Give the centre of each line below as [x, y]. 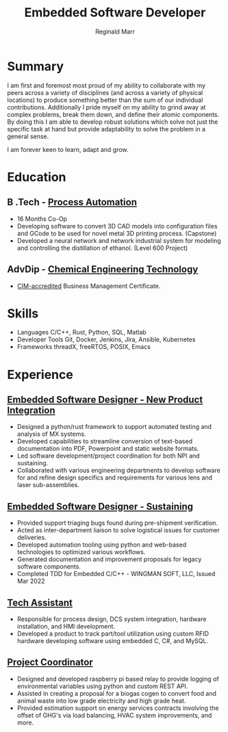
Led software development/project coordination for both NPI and [108, 456]
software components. [49, 566]
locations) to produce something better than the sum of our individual [105, 100]
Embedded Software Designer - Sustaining [100, 507]
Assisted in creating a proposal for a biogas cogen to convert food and [117, 693]
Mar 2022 [31, 581]
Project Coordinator [50, 663]
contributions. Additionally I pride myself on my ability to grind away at [106, 107]
